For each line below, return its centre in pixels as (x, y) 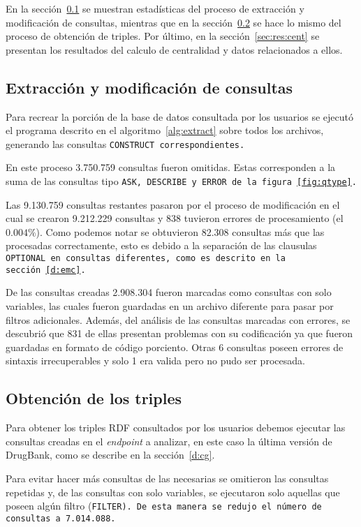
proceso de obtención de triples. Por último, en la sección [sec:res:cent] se (163, 36)
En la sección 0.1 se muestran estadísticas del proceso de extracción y (155, 8)
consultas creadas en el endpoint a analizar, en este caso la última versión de (169, 441)
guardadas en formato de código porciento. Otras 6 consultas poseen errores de (175, 347)
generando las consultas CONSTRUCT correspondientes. (125, 143)
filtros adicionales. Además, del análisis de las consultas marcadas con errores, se (178, 319)
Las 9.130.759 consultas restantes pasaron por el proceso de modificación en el (173, 204)
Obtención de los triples (94, 398)
